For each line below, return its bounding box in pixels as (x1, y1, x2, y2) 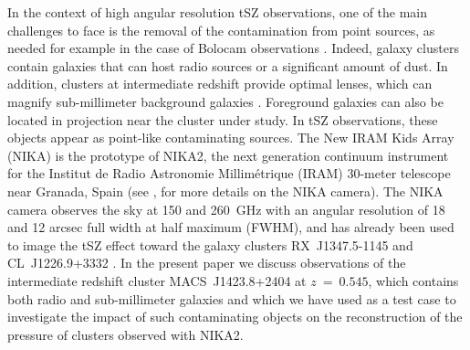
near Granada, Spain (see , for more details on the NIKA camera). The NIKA (7, 181, 444, 200)
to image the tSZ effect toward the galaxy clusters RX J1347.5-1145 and (7, 235, 413, 254)
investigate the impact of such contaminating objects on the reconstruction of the (7, 307, 463, 326)
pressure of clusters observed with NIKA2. (7, 324, 244, 344)
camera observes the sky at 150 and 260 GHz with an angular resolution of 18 (7, 199, 445, 218)
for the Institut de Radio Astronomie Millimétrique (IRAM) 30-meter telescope (7, 164, 451, 183)
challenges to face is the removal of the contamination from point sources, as (7, 20, 435, 39)
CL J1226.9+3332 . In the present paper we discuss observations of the (7, 253, 406, 272)
